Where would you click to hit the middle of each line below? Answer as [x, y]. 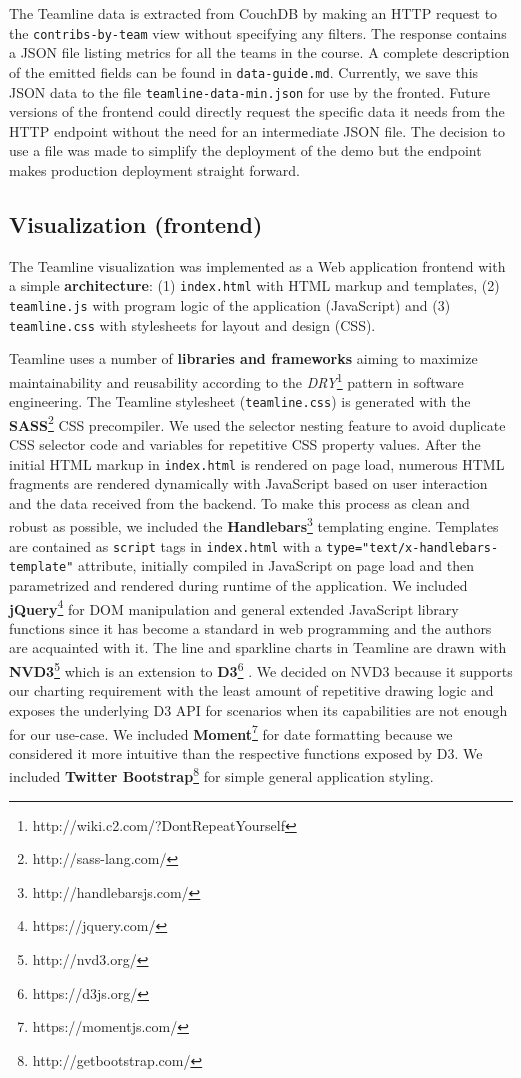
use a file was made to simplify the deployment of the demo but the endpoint [245, 150]
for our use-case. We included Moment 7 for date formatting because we [231, 732]
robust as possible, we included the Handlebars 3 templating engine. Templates [254, 525]
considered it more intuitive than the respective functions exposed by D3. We [246, 752]
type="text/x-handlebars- [412, 547]
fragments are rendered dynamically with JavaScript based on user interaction [248, 483]
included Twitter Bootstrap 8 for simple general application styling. [221, 775]
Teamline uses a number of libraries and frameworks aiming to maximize [243, 358]
